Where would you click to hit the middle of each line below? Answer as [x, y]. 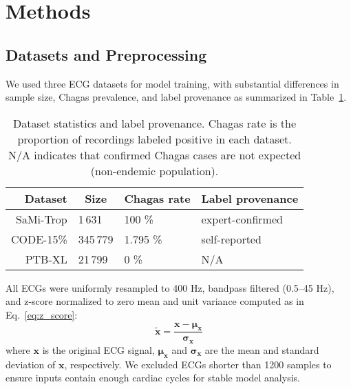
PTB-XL [46, 259]
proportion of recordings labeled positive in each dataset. [155, 139]
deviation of [31, 364]
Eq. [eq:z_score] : [42, 314]
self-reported [231, 239]
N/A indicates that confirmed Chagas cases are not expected [155, 154]
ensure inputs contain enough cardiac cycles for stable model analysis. [153, 378]
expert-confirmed [242, 219]
